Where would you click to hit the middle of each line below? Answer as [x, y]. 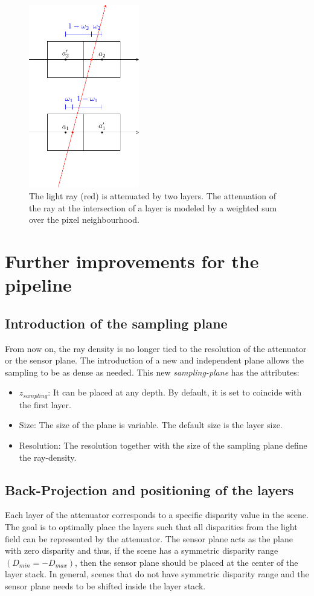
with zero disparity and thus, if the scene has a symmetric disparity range [142, 550]
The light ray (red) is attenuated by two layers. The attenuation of [152, 195]
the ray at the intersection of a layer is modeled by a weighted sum [153, 207]
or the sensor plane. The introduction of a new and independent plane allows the [155, 360]
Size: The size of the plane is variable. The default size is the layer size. [151, 425]
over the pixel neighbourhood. [84, 219]
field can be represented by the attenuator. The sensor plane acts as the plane [149, 538]
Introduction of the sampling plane [116, 323]
